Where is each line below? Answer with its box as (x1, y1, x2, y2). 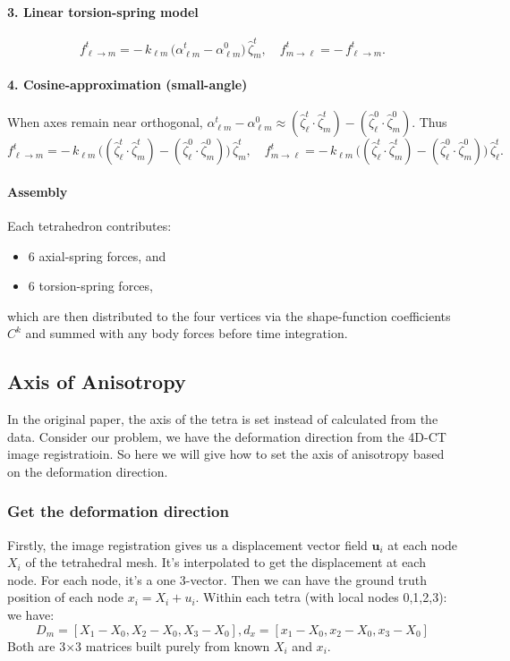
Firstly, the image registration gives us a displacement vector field (7, 535, 368, 554)
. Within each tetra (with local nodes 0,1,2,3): (195, 588, 447, 606)
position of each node (7, 588, 123, 606)
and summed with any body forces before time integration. (25, 324, 348, 343)
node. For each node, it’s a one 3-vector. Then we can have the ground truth (7, 570, 428, 589)
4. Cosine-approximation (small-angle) (7, 74, 248, 93)
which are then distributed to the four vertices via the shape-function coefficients (7, 306, 451, 325)
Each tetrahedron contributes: (7, 216, 172, 234)
